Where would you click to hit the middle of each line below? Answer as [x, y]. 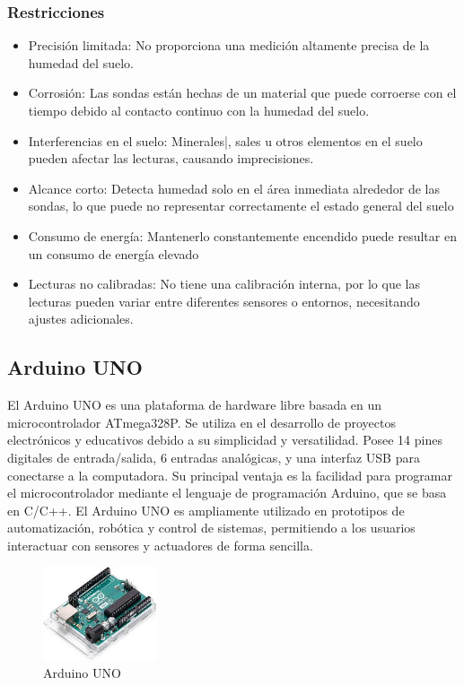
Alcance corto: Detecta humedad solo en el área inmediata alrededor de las [234, 188]
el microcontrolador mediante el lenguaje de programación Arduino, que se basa [227, 493]
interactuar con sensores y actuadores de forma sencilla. [160, 545]
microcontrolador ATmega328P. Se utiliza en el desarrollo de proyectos [202, 422]
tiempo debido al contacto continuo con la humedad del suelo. [199, 110]
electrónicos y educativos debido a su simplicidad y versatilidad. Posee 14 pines [225, 440]
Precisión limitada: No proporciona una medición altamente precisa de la [229, 45]
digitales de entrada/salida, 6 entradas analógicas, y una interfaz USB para [214, 457]
